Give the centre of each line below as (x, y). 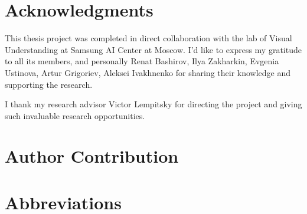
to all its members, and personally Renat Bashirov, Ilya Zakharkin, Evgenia (142, 61)
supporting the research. (49, 84)
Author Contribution (92, 156)
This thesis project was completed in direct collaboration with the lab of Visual (148, 38)
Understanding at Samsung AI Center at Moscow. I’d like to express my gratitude (153, 49)
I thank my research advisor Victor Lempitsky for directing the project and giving (153, 104)
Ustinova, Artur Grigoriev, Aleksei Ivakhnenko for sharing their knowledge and (148, 72)
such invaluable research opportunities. (75, 115)
